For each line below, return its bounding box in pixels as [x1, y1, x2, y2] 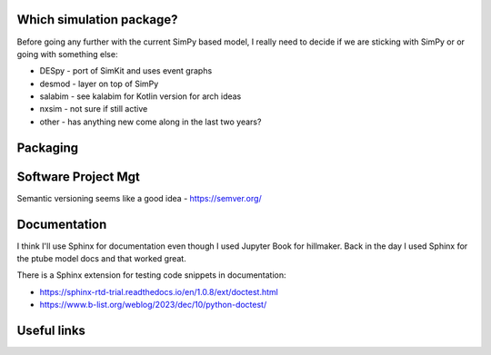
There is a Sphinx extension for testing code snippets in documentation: [16, 270, 286, 281]
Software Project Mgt [16, 169, 141, 184]
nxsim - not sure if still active [39, 104, 148, 114]
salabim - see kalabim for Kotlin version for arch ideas [39, 91, 242, 102]
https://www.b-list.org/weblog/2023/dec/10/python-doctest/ [39, 300, 267, 311]
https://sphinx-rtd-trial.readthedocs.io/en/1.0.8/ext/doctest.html [39, 286, 279, 297]
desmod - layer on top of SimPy [39, 78, 159, 89]
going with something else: [16, 48, 118, 59]
